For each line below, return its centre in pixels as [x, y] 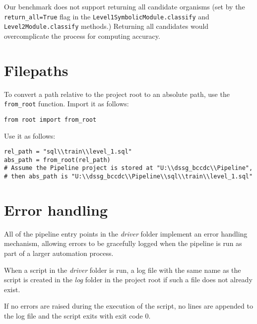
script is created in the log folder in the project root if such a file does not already [128, 280]
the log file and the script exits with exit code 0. [77, 316]
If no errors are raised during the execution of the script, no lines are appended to [128, 306]
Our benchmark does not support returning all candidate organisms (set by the [125, 6]
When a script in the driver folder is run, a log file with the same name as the [123, 270]
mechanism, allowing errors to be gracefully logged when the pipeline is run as [123, 243]
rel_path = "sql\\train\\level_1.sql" [68, 152]
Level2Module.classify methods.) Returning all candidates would [106, 26]
